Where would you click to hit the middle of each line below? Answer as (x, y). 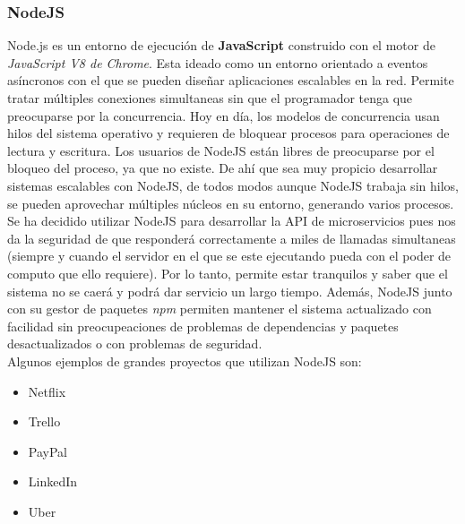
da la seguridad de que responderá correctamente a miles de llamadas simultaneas (232, 238)
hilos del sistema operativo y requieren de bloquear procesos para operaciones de (228, 133)
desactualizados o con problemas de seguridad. (135, 344)
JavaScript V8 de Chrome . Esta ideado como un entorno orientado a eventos (218, 62)
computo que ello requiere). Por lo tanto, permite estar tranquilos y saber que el (228, 273)
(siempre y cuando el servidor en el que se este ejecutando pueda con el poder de (229, 256)
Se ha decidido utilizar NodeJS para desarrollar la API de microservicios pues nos (232, 221)
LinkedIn (53, 481)
